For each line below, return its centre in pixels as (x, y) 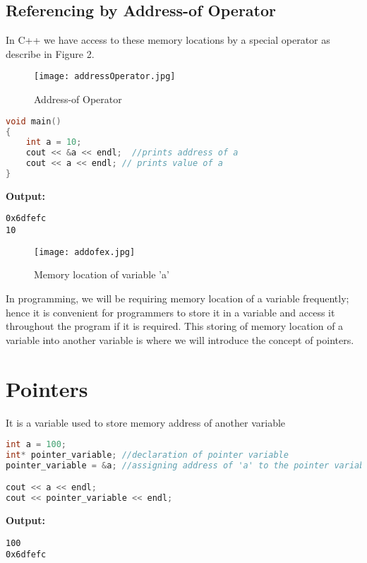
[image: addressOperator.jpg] (105, 77)
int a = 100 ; (36, 445)
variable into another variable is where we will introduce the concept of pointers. (180, 339)
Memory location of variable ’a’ (102, 274)
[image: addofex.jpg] (85, 252)
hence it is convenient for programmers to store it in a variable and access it (170, 312)
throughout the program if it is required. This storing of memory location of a (175, 326)
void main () (34, 121)
